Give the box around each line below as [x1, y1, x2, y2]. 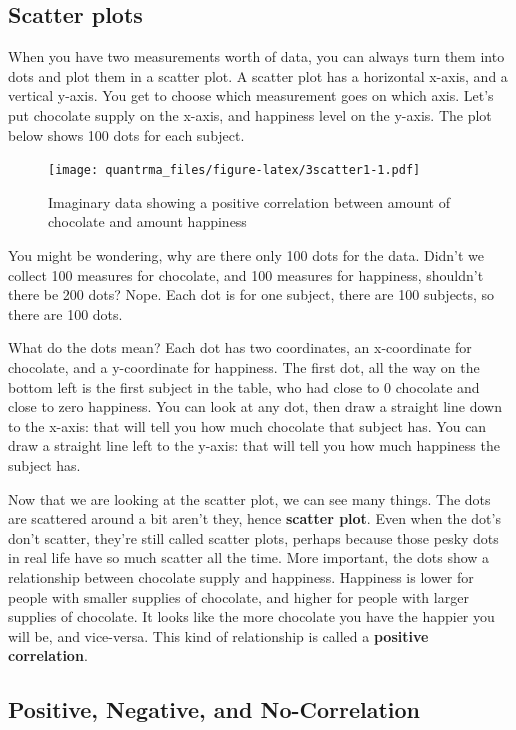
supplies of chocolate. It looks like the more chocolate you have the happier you [8, 606, 495, 627]
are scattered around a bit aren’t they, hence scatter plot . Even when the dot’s [8, 508, 501, 529]
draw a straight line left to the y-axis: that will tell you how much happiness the [8, 435, 500, 456]
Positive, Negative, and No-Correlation [8, 694, 421, 725]
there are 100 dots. [8, 303, 123, 324]
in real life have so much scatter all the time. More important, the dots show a [8, 547, 490, 568]
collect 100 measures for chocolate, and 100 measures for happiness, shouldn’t [8, 264, 484, 285]
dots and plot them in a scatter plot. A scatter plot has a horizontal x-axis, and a [8, 65, 508, 86]
